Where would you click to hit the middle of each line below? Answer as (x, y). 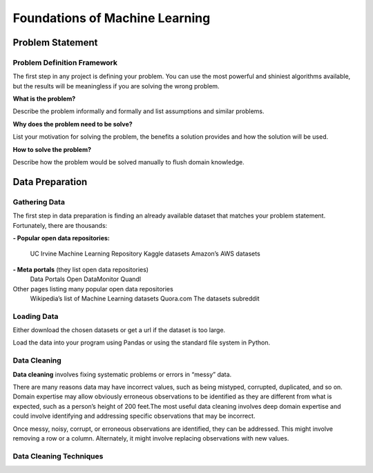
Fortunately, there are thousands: (60, 225)
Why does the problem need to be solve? (73, 124)
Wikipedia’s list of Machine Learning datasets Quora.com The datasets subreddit (145, 298)
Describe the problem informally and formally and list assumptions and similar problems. (138, 111)
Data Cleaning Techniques (58, 456)
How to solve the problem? (52, 149)
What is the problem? (44, 99)
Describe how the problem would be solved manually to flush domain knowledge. (128, 162)
